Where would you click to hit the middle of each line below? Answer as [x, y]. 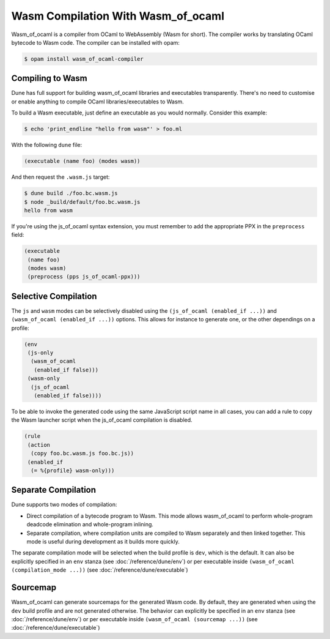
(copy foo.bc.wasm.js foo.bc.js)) [82, 454]
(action [39, 445]
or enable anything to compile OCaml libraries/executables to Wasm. [98, 102]
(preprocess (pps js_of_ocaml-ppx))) [84, 277]
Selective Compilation [54, 296]
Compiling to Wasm [50, 79]
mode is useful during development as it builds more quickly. [103, 542]
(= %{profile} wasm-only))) [73, 470]
